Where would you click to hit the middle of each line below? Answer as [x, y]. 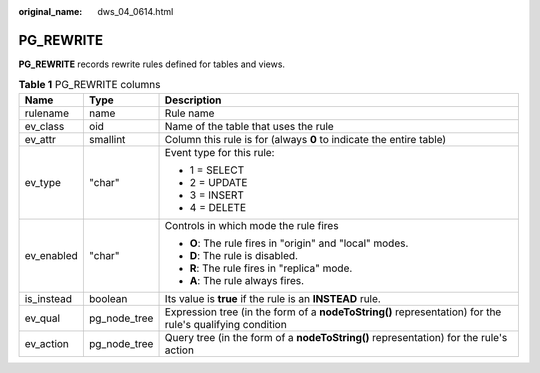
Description [193, 100]
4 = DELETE [218, 207]
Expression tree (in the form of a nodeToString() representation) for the [333, 312]
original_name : [50, 11]
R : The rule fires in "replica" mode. [271, 268]
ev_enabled [51, 255]
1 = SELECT [217, 170]
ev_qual [42, 318]
